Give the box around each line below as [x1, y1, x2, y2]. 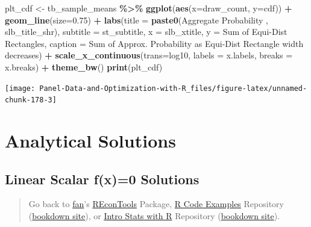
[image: [5, 84, 36, 93]
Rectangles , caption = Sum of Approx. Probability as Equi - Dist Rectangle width [5, 37, 304, 49]
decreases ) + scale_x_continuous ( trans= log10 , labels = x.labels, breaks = [5, 49, 293, 61]
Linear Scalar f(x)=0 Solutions [5, 169, 199, 188]
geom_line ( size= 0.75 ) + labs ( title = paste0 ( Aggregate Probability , [5, 13, 268, 26]
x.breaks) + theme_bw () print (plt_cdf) [5, 60, 163, 73]
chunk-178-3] [5, 96, 57, 105]
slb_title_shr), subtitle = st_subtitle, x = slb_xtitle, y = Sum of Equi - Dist [5, 25, 287, 38]
